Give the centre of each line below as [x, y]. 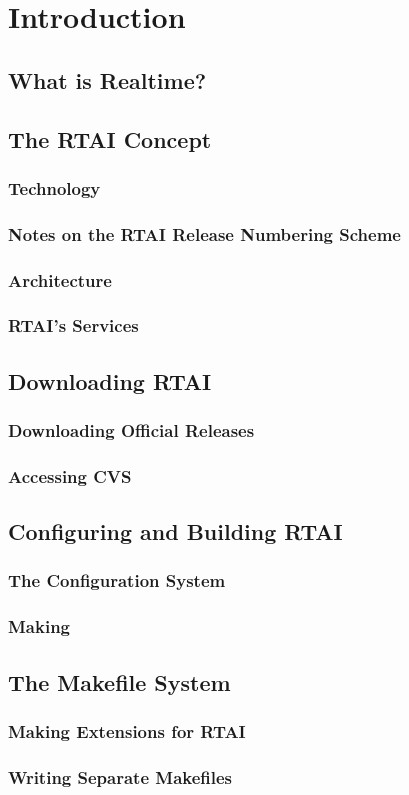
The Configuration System [117, 580]
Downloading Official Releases [131, 430]
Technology [54, 187]
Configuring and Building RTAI [175, 531]
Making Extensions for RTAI [127, 730]
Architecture [60, 279]
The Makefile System [119, 681]
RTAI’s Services [73, 325]
